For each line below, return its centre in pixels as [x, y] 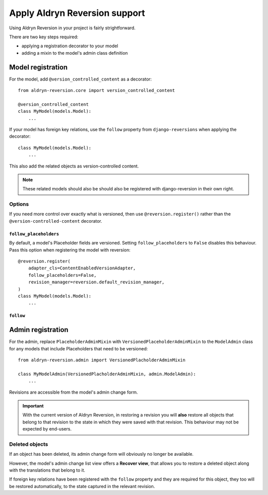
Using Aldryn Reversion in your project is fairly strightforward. [72, 28]
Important [33, 406]
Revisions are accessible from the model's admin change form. [74, 392]
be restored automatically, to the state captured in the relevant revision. [82, 486]
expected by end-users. [47, 429]
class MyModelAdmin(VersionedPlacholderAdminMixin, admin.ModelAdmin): [107, 374]
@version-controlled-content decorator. [56, 221]
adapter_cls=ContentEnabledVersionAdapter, [82, 268]
